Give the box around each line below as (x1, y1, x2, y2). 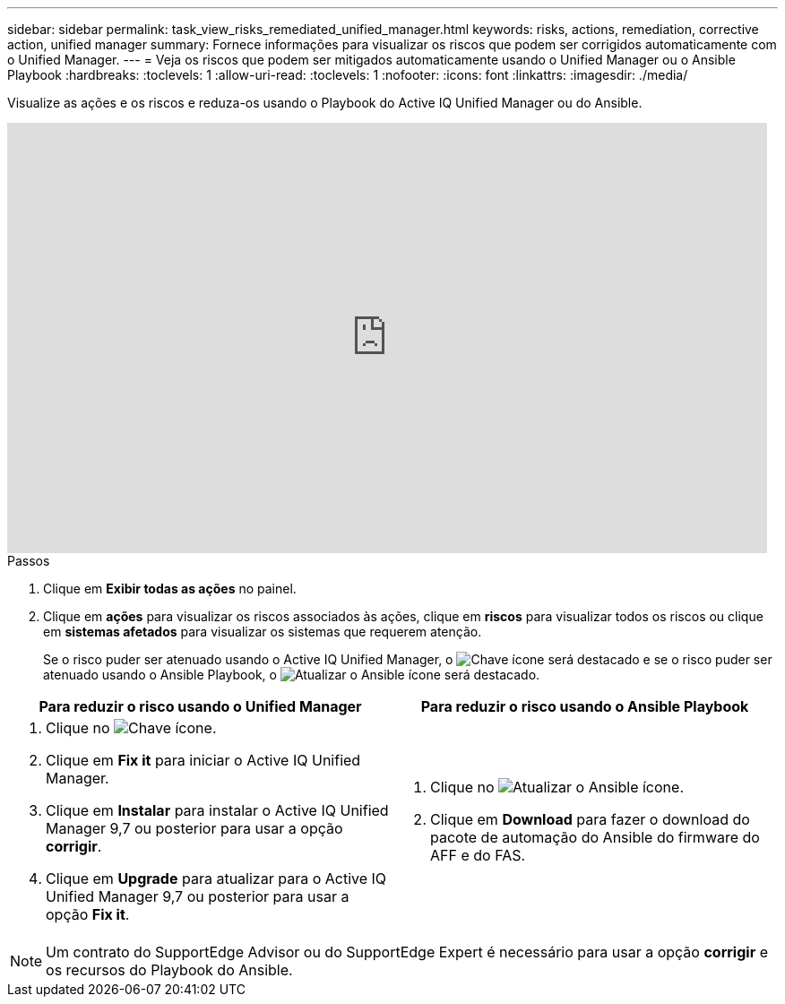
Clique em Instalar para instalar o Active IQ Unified (46, 801, 389, 819)
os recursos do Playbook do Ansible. (46, 961, 293, 979)
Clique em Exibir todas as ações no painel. (43, 581, 297, 596)
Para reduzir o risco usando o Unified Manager (39, 697, 362, 715)
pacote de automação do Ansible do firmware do (430, 828, 760, 846)
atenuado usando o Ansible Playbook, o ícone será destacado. (43, 667, 540, 682)
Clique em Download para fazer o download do (430, 810, 750, 828)
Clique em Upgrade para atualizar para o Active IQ (46, 870, 387, 887)
